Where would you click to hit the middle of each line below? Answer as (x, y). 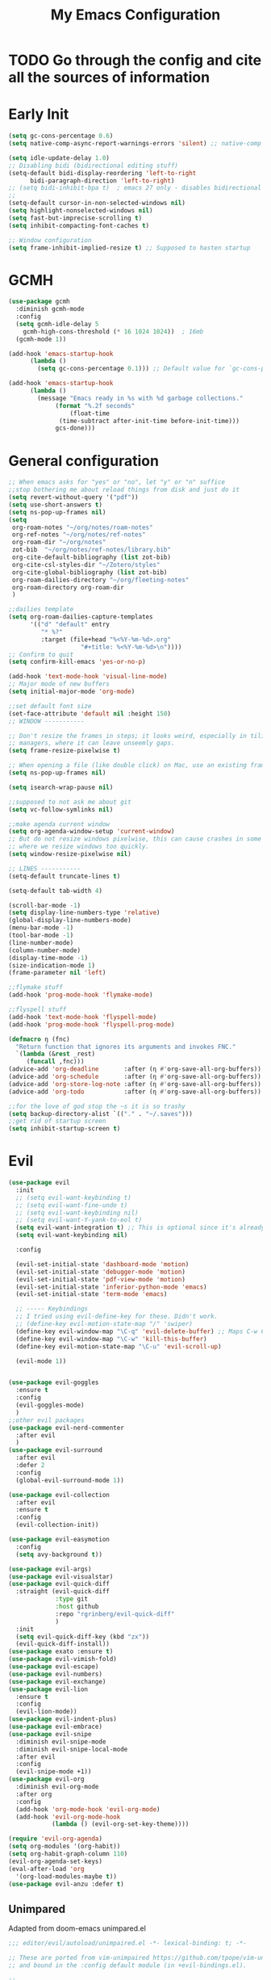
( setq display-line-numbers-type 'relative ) (84, 913)
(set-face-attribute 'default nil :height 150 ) (90, 713)
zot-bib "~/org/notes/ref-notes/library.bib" (92, 550)
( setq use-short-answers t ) (56, 505)
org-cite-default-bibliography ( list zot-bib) (92, 557)
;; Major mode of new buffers (59, 684)
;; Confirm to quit (41, 654)
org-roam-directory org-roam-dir (68, 587)
